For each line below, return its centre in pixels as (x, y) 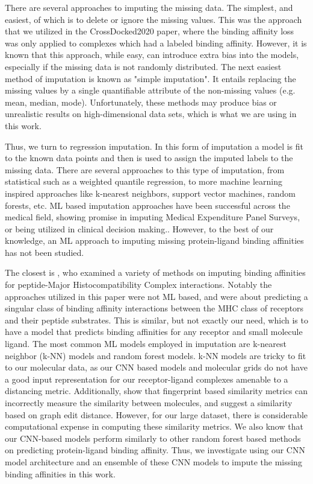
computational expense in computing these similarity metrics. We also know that (154, 426)
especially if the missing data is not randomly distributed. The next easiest (143, 66)
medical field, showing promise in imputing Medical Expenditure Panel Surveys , (153, 217)
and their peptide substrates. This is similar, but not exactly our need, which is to (156, 320)
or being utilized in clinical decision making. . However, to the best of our (139, 228)
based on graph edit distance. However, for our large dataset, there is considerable (156, 414)
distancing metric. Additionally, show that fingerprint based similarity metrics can (156, 391)
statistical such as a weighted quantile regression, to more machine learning (144, 181)
